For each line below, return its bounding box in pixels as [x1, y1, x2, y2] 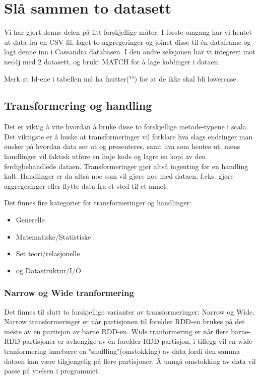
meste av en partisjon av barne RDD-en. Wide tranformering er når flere [4, 326, 229, 336]
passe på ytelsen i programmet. [4, 365, 100, 376]
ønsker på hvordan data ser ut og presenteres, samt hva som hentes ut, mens [4, 141, 240, 151]
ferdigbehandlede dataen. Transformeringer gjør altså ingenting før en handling [4, 161, 248, 171]
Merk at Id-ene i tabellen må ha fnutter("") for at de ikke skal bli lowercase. [4, 73, 238, 84]
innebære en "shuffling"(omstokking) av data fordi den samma [49, 346, 240, 356]
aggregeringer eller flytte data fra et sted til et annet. [4, 180, 168, 191]
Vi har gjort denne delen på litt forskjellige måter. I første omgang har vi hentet [4, 27, 252, 37]
